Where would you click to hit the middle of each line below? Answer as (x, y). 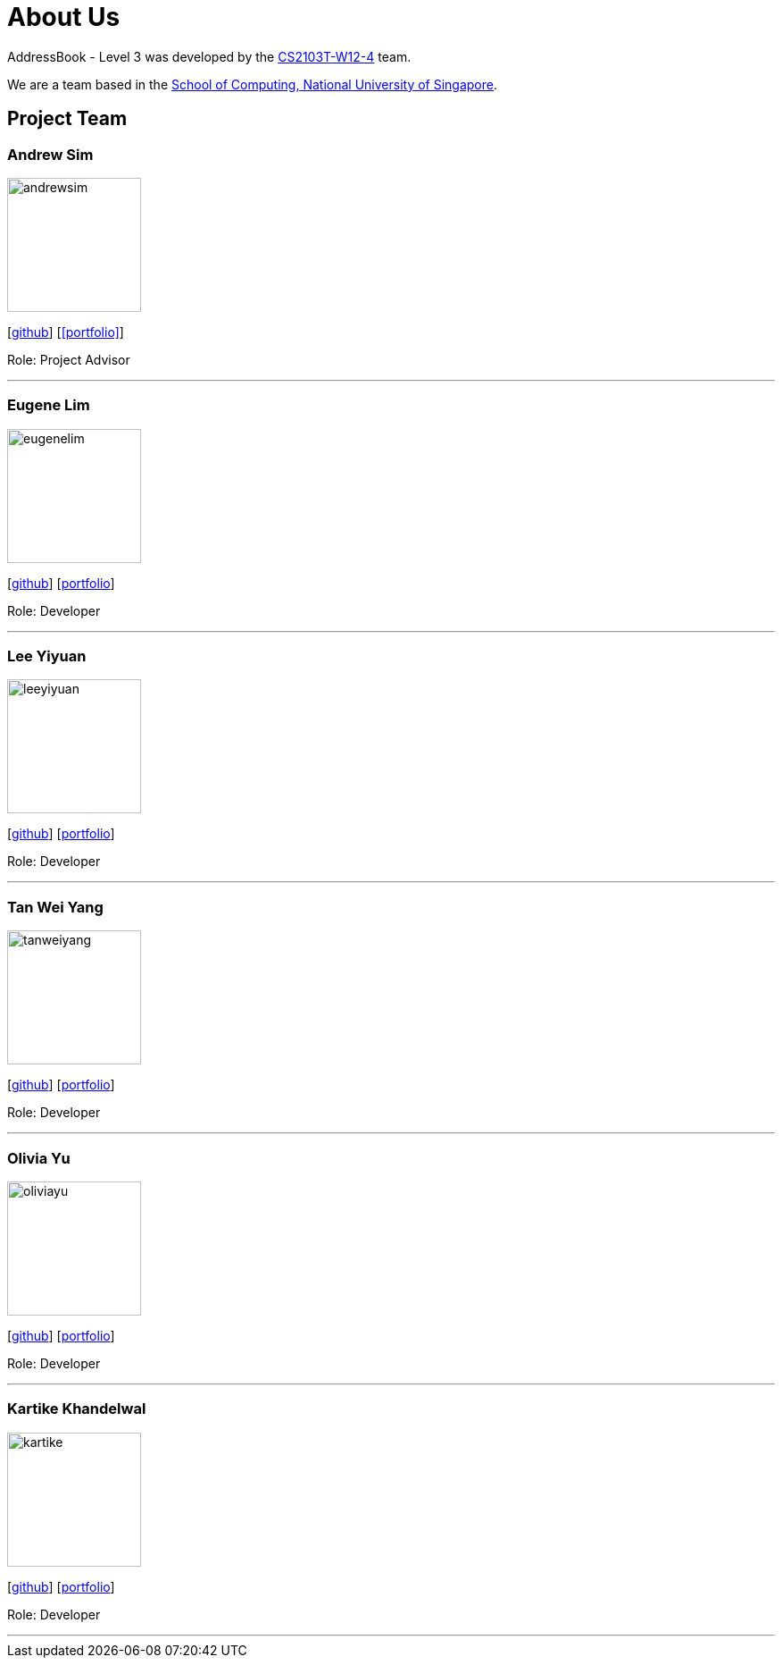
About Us (64, 17)
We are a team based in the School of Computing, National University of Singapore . (253, 84)
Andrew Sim (50, 154)
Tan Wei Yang (55, 907)
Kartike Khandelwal (77, 1409)
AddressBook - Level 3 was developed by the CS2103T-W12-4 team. (209, 56)
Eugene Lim (49, 405)
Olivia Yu (39, 1158)
